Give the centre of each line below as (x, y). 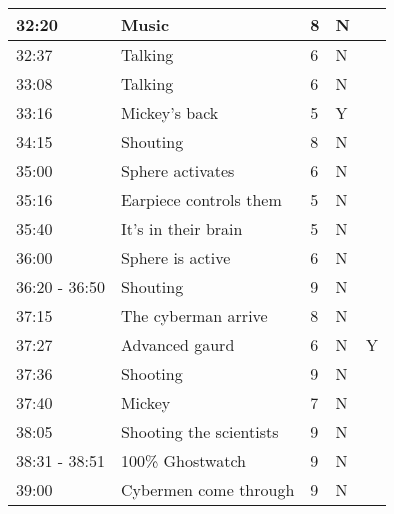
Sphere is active (175, 257)
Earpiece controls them (201, 199)
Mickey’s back (169, 112)
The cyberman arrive (194, 315)
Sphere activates (177, 170)
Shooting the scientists (199, 431)
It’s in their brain (181, 228)
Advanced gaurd (177, 344)
